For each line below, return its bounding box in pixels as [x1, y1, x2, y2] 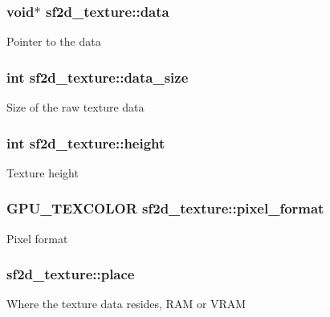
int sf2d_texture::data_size [6, 67, 189, 87]
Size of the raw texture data [6, 99, 145, 116]
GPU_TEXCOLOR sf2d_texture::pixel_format [6, 198, 324, 218]
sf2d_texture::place [6, 264, 135, 284]
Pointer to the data [6, 33, 101, 50]
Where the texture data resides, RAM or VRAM [6, 295, 246, 312]
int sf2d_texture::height [6, 132, 165, 152]
